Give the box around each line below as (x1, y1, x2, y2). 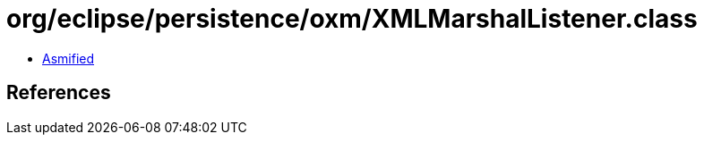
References (6, 81, 111, 104)
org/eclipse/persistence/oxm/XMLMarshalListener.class (6, 4, 698, 34)
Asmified (42, 50, 95, 66)
